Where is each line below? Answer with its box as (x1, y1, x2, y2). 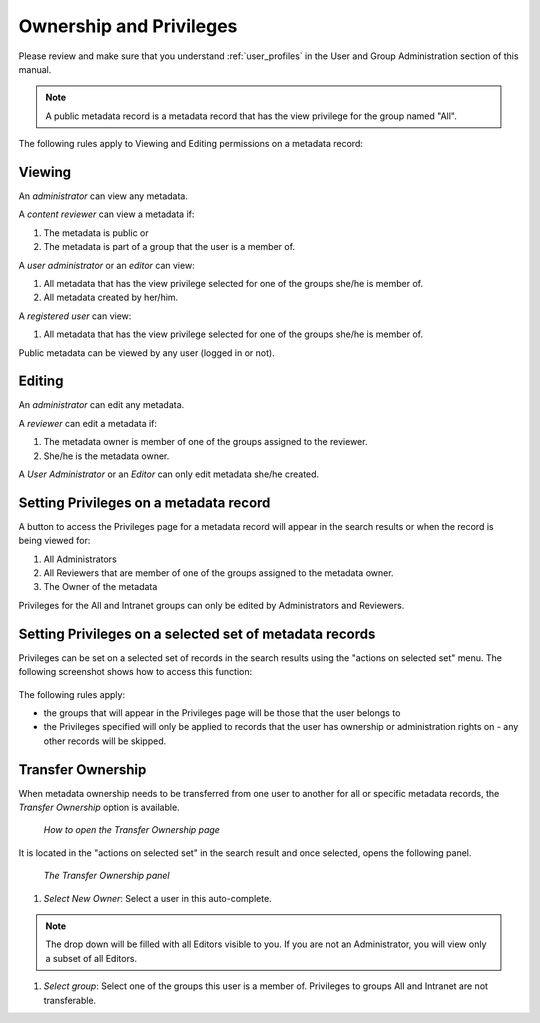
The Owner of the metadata (43, 581, 158, 593)
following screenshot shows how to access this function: (18, 666, 253, 678)
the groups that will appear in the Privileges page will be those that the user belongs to (43, 706, 401, 719)
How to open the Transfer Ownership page (43, 824, 220, 836)
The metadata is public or (43, 226, 149, 239)
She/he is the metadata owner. (43, 450, 170, 462)
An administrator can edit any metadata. (18, 399, 185, 411)
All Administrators (43, 553, 117, 565)
